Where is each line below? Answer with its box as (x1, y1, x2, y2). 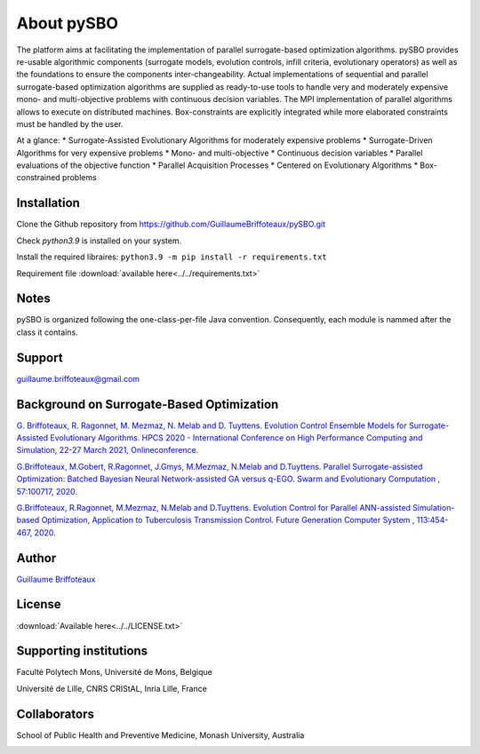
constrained (16, 172, 61, 183)
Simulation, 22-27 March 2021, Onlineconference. (16, 445, 199, 456)
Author (16, 551, 57, 566)
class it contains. (16, 327, 79, 337)
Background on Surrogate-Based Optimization (16, 396, 279, 412)
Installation (16, 195, 80, 210)
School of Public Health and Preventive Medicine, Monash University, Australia (16, 729, 305, 741)
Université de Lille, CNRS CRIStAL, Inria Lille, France (16, 683, 208, 694)
